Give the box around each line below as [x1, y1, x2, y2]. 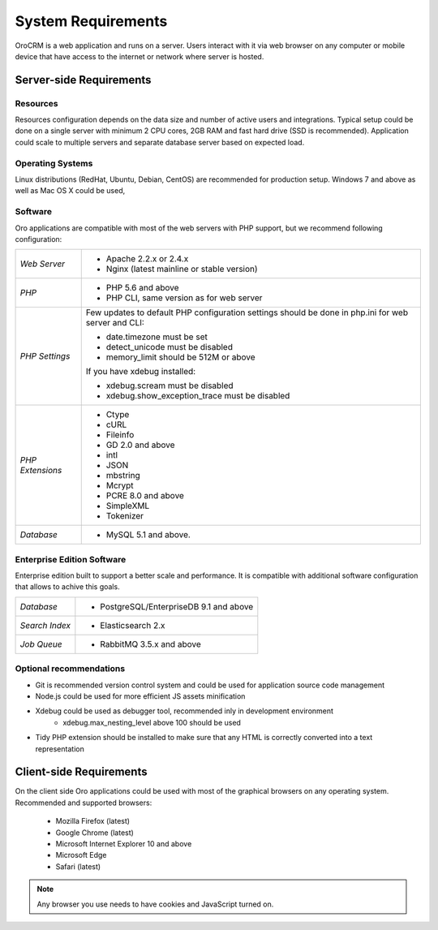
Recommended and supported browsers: [15, 798, 152, 807]
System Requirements [15, 12, 168, 30]
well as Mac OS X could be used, [15, 186, 126, 196]
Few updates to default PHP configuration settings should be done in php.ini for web [85, 307, 409, 318]
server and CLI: [85, 317, 145, 329]
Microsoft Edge [55, 850, 107, 860]
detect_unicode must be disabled [105, 342, 233, 353]
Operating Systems [15, 157, 93, 169]
